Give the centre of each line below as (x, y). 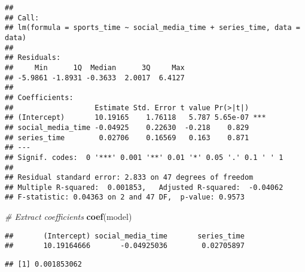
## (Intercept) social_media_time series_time (125, 236)
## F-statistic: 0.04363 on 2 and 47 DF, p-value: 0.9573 (125, 197)
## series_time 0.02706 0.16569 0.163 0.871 (127, 137)
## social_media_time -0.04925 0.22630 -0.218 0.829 (127, 127)
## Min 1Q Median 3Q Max (95, 67)
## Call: (22, 18)
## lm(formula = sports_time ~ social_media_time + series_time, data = (152, 28)
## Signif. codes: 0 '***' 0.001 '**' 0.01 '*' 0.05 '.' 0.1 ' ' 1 (144, 157)
